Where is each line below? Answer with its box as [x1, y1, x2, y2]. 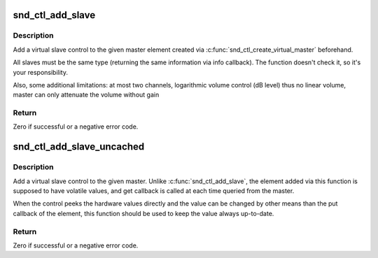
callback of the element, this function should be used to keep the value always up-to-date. [13, 209, 274, 217]
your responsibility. [13, 68, 68, 76]
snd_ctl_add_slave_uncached [13, 141, 145, 153]
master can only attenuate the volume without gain [13, 91, 160, 99]
